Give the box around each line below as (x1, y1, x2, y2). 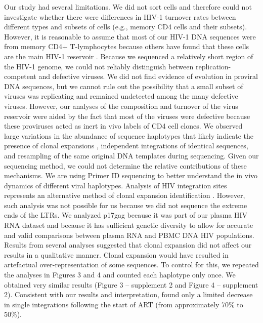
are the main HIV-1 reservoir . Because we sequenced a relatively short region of (4, 51, 253, 61)
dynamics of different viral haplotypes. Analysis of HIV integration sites (4, 180, 227, 190)
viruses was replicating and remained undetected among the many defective (4, 91, 238, 101)
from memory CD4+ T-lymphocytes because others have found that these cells (4, 41, 249, 52)
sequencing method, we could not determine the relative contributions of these (4, 160, 247, 171)
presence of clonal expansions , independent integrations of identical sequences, (4, 140, 248, 151)
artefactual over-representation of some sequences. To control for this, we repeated (4, 259, 259, 270)
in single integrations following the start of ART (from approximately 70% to (4, 299, 243, 309)
